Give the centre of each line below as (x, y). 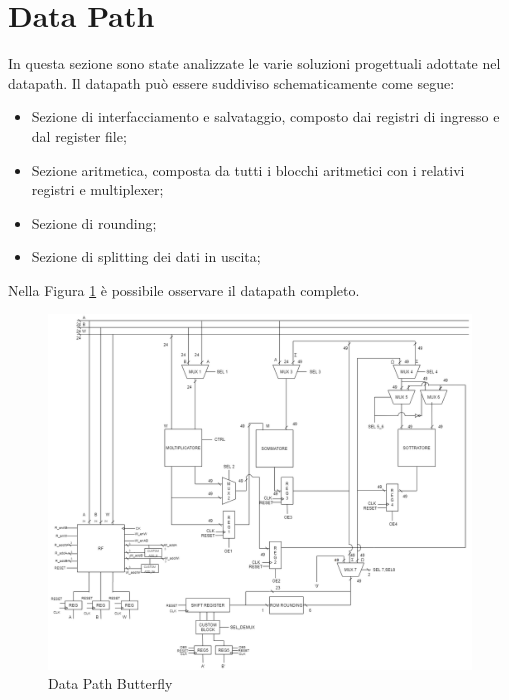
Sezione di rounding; (94, 222)
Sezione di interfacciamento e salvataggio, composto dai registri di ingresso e (265, 116)
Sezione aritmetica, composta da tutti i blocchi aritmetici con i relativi (248, 169)
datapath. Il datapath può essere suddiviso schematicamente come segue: (231, 82)
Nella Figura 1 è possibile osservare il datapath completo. (184, 289)
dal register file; (79, 135)
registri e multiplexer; (97, 189)
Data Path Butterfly (110, 683)
